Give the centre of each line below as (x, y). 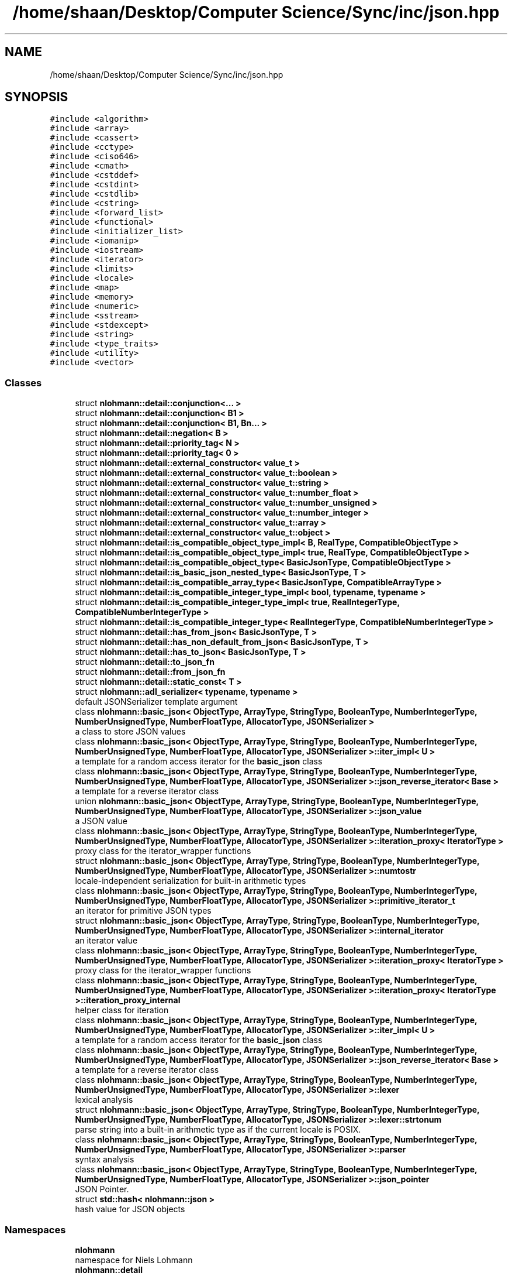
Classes (23, 383)
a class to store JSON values (130, 732)
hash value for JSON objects (130, 1209)
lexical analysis (104, 1100)
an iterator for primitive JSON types (143, 911)
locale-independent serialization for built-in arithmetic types (191, 881)
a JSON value (101, 821)
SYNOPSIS (37, 97)
